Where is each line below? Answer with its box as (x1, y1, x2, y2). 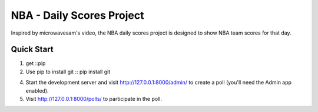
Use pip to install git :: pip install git (25, 68, 111, 75)
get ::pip (25, 60, 46, 67)
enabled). (25, 87, 49, 94)
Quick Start (11, 45, 54, 55)
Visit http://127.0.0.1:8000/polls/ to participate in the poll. (25, 96, 162, 103)
